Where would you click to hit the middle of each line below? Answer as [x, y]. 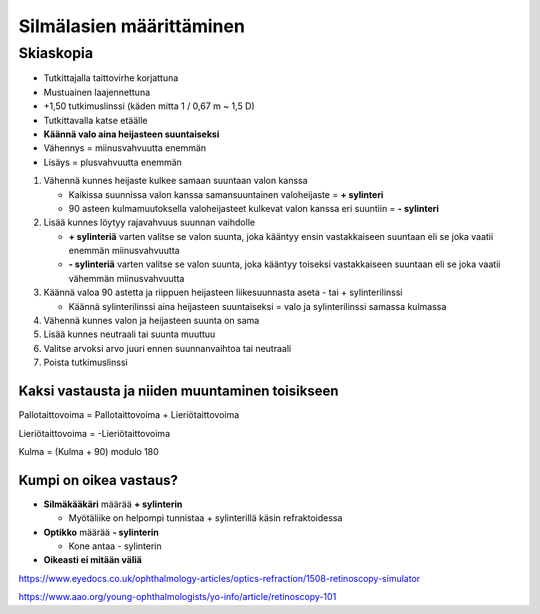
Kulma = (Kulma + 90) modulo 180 [88, 451]
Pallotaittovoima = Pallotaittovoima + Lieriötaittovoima [129, 415]
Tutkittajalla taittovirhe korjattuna [111, 78]
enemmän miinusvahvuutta [124, 251]
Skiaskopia [56, 53]
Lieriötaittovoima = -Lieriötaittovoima [94, 433]
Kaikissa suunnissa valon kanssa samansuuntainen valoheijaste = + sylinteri [226, 194]
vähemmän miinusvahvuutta [126, 278]
